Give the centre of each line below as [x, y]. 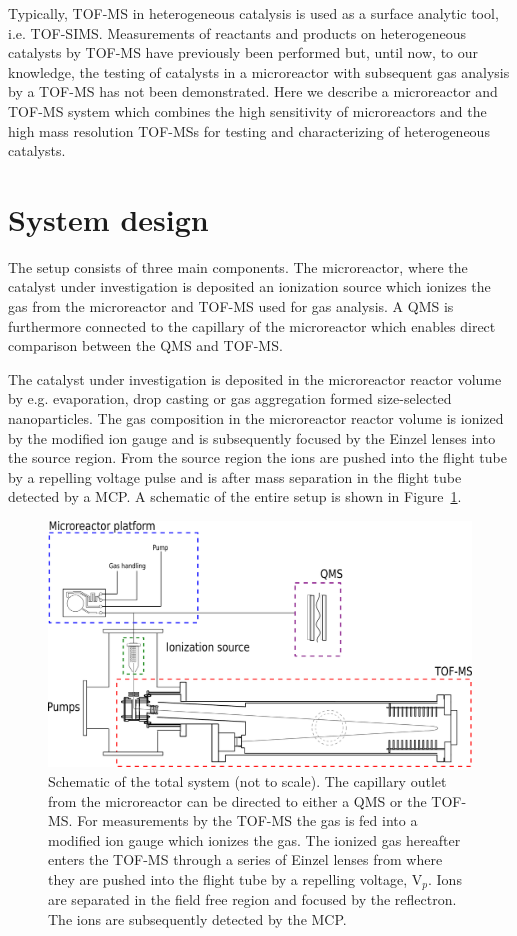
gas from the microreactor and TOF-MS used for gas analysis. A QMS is [231, 306]
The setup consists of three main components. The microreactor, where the [238, 266]
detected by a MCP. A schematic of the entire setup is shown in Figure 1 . [235, 496]
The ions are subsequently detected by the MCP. [197, 918]
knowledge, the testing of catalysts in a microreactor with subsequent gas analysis [259, 71]
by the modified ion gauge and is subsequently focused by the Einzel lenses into [252, 437]
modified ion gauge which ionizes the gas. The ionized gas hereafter [254, 839]
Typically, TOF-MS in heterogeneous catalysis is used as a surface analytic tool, [253, 13]
